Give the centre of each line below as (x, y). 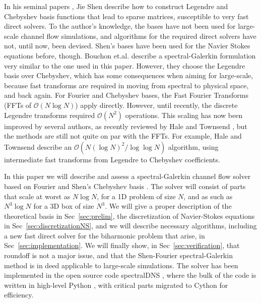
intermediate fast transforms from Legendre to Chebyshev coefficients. (112, 159)
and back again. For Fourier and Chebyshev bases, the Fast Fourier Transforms (126, 95)
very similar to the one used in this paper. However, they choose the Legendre (125, 65)
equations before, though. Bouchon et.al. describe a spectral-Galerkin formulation (130, 55)
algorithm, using (193, 146)
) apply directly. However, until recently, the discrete (156, 105)
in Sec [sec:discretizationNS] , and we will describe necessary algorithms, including (130, 226)
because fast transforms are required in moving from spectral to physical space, (126, 85)
